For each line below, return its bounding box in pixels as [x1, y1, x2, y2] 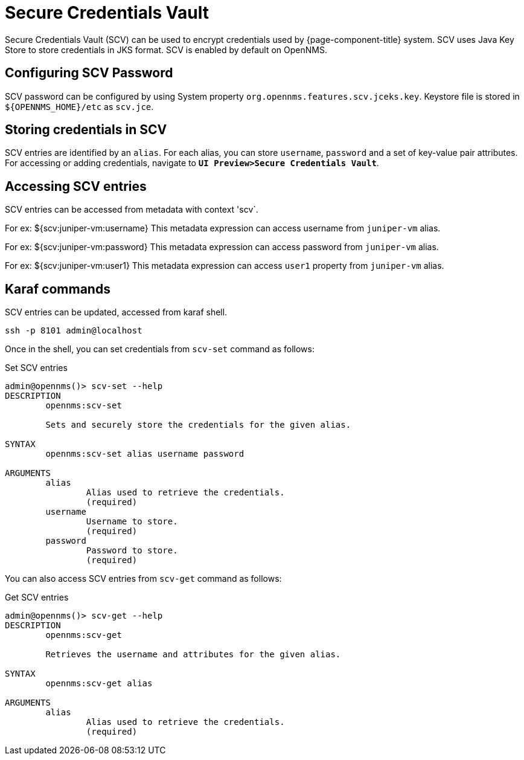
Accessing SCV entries [5, 178, 147, 194]
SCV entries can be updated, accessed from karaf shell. [5, 307, 228, 318]
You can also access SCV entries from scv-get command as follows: [5, 573, 282, 584]
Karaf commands [5, 281, 110, 297]
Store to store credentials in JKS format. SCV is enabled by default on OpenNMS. [5, 44, 327, 55]
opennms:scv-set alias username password [45, 449, 244, 459]
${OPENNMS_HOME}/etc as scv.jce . [5, 101, 154, 112]
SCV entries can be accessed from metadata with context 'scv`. [5, 204, 258, 215]
